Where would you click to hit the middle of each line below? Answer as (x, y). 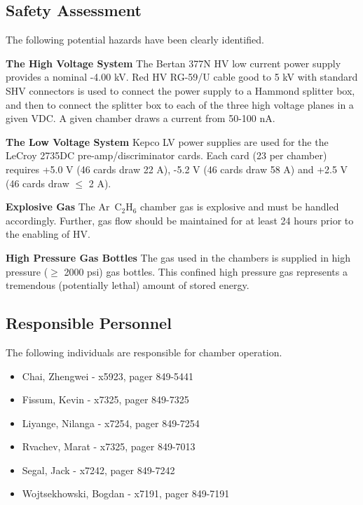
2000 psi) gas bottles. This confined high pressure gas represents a (206, 271)
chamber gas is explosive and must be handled (240, 207)
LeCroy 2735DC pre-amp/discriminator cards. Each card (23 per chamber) (166, 155)
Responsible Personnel (89, 323)
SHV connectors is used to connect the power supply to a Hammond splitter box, (180, 90)
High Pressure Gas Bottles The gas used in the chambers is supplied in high (178, 257)
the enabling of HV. (48, 234)
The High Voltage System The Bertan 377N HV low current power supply (173, 63)
